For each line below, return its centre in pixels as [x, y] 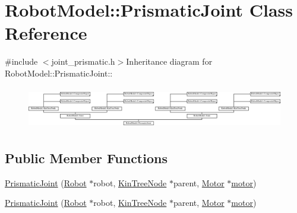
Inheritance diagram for [169, 61]
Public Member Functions [86, 158]
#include [21, 61]
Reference [46, 33]
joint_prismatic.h [83, 61]
